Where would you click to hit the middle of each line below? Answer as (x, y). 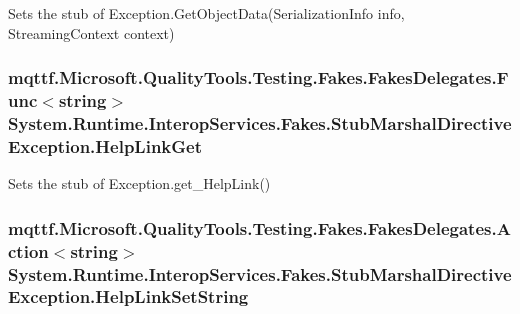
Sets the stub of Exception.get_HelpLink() (139, 183)
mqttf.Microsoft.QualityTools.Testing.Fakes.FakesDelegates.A (259, 227)
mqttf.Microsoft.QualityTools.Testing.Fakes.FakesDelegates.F (258, 77)
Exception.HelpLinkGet (105, 145)
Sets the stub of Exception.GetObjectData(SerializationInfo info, (206, 13)
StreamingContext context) (91, 32)
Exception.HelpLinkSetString (128, 296)
